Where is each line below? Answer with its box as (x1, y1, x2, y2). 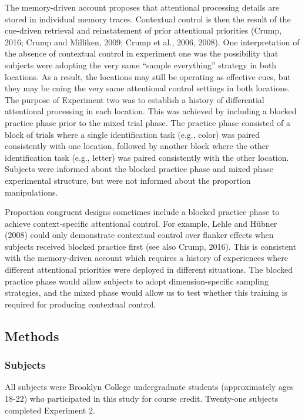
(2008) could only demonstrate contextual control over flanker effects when (5, 229, 274, 241)
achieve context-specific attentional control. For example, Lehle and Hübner (5, 217, 277, 229)
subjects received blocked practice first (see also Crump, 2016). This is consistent (5, 240, 296, 252)
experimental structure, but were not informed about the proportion (5, 174, 251, 186)
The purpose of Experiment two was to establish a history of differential (5, 93, 264, 105)
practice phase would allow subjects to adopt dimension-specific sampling (5, 275, 269, 287)
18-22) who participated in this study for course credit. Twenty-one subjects (5, 392, 279, 405)
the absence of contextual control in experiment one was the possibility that (5, 47, 279, 59)
